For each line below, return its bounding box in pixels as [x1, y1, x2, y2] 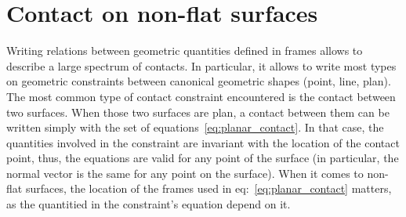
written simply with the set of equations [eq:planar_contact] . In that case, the [6, 119, 384, 136]
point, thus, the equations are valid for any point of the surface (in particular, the [6, 150, 399, 166]
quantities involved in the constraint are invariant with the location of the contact [6, 134, 400, 150]
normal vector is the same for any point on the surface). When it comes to [6, 165, 364, 181]
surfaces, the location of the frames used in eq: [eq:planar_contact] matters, [25, 180, 392, 197]
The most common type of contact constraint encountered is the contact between [6, 88, 396, 104]
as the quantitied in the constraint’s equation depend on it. [6, 196, 291, 212]
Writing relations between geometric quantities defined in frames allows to [6, 42, 363, 59]
